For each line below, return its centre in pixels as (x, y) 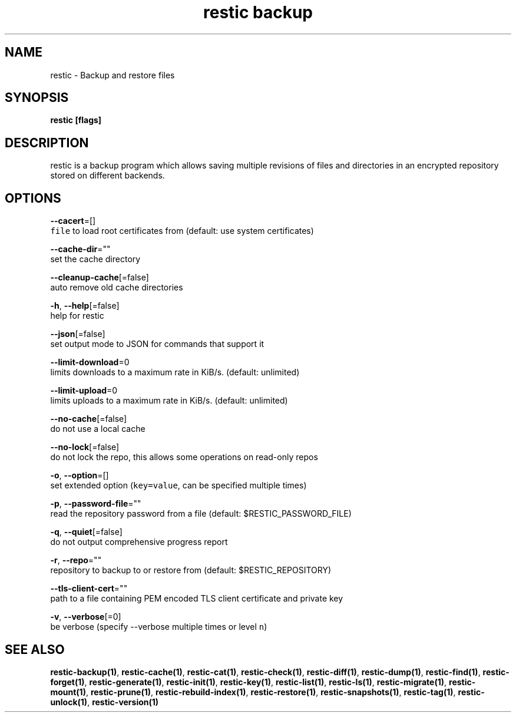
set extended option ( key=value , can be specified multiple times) (178, 485)
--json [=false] (78, 334)
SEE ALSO (35, 649)
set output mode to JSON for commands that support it (157, 344)
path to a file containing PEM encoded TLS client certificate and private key (197, 599)
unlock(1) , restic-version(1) (105, 702)
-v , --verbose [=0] (86, 617)
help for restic (77, 316)
